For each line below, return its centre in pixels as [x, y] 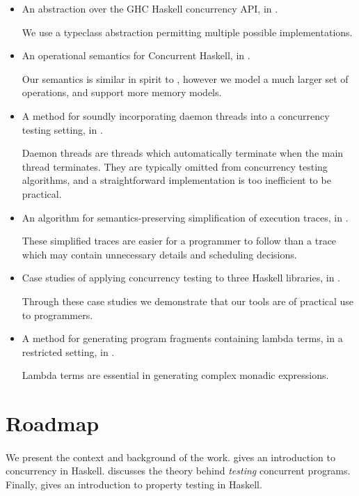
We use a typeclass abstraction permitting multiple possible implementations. [187, 32]
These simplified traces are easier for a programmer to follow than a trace [179, 241]
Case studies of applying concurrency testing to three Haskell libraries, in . [181, 278]
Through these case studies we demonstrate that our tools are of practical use [188, 301]
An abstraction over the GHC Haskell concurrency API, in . [150, 8]
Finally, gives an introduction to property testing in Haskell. [134, 485]
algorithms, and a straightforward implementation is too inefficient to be [176, 180]
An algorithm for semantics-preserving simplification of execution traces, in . [185, 217]
